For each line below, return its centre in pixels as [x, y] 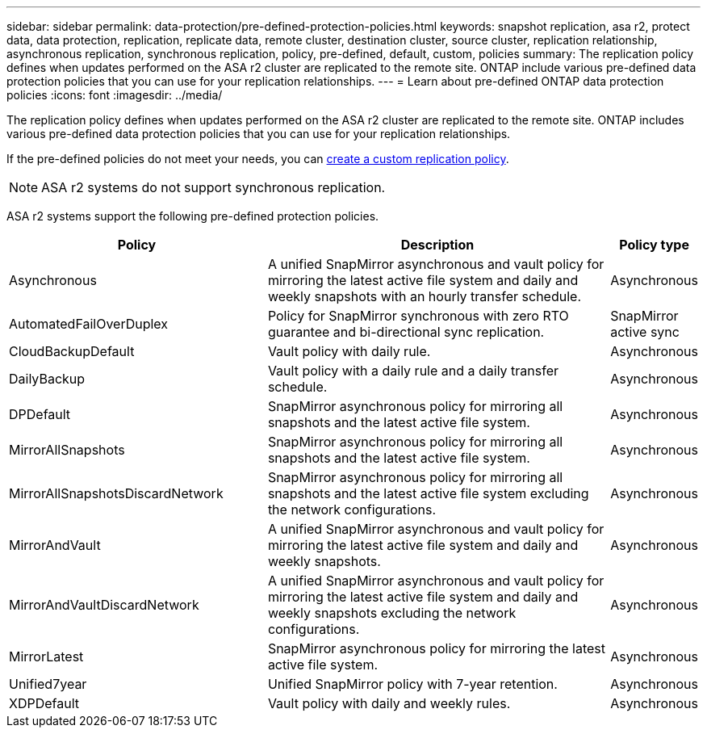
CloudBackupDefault [72, 351]
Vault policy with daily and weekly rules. [389, 703]
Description [437, 245]
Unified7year [48, 684]
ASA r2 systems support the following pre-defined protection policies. [193, 216]
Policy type [654, 245]
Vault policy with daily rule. [349, 351]
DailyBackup [47, 379]
